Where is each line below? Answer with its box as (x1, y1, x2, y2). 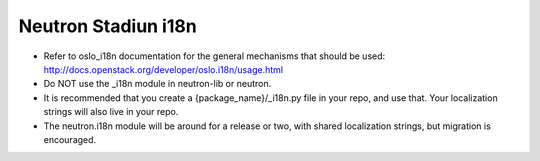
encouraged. (43, 133, 97, 145)
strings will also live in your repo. (43, 106, 179, 118)
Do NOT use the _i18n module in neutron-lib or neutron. (43, 78, 272, 90)
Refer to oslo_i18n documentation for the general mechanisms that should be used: (43, 50, 386, 62)
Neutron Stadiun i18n (18, 15, 197, 37)
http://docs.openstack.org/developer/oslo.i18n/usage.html (43, 63, 284, 75)
